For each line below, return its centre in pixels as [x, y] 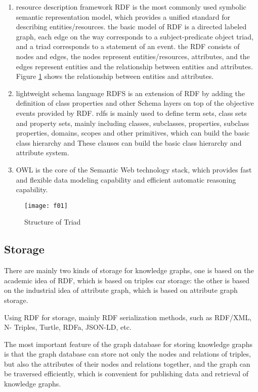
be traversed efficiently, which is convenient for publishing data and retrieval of [126, 374]
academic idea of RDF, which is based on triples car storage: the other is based [127, 280]
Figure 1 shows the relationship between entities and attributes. [115, 76]
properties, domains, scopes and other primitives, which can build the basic [133, 133]
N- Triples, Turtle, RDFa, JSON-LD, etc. [68, 327]
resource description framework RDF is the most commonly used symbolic [131, 7]
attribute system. [42, 153]
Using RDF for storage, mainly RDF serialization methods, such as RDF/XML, [128, 317]
